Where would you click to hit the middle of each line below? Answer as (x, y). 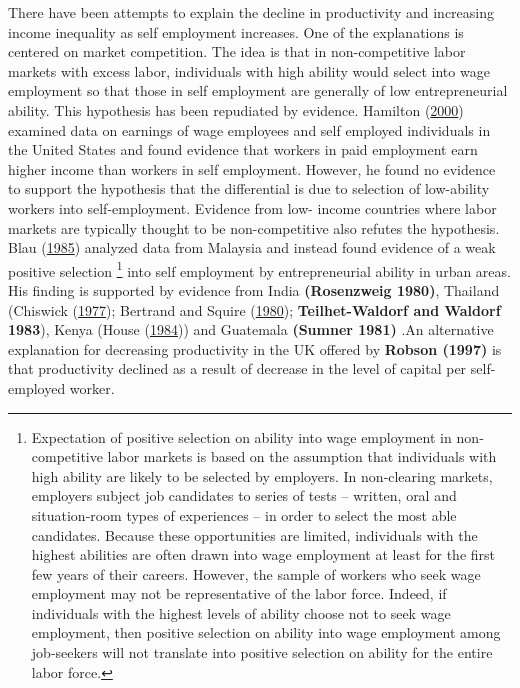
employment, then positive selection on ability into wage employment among (266, 632)
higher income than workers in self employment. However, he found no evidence (252, 168)
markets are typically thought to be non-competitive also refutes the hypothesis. (254, 227)
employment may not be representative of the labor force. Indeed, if (239, 593)
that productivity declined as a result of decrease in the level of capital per (237, 368)
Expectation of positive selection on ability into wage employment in (241, 436)
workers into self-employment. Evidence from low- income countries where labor (252, 207)
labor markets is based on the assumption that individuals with (302, 456)
